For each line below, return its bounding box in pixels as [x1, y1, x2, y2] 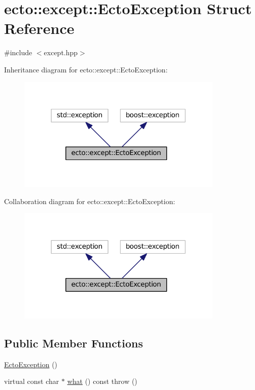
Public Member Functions [4, 335, 143, 351]
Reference [4, 18, 75, 38]
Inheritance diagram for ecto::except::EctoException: [4, 64, 168, 74]
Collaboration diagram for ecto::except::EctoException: [4, 196, 175, 206]
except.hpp [44, 47, 78, 58]
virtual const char [4, 376, 59, 386]
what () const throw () [67, 376, 137, 386]
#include [4, 47, 32, 58]
